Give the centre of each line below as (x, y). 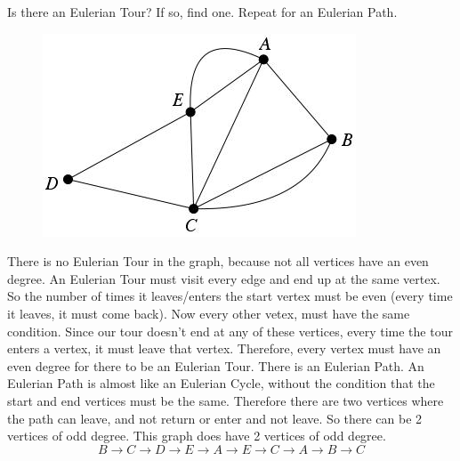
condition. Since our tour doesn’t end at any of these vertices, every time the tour (230, 331)
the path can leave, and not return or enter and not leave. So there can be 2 (215, 418)
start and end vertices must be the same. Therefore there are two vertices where (226, 400)
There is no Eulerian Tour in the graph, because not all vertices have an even (218, 261)
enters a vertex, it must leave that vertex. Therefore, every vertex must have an (224, 348)
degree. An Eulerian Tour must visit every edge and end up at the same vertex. (224, 278)
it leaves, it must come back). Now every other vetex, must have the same (209, 313)
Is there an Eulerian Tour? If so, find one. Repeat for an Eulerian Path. (202, 12)
